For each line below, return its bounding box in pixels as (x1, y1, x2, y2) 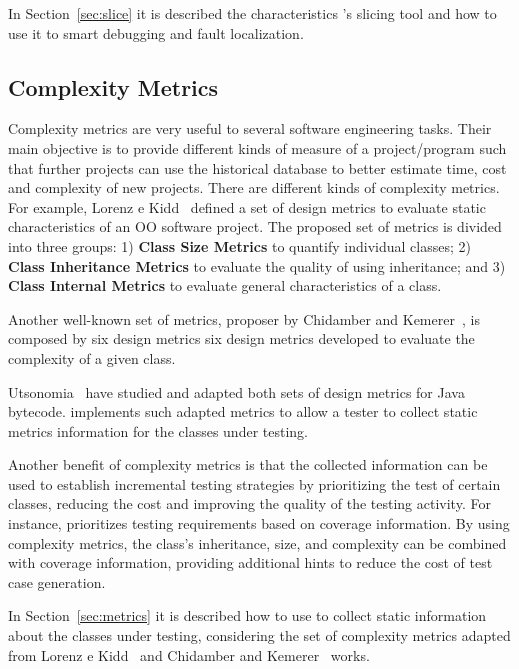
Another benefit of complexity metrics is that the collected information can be (8, 454, 488, 475)
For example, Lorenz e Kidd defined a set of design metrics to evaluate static (8, 196, 486, 217)
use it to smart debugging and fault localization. (8, 22, 304, 43)
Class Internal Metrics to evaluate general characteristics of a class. (8, 275, 442, 296)
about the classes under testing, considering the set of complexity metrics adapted (8, 625, 511, 646)
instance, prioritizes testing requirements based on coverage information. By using (8, 513, 510, 534)
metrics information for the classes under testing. (8, 420, 308, 441)
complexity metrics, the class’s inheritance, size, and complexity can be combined (8, 532, 507, 553)
